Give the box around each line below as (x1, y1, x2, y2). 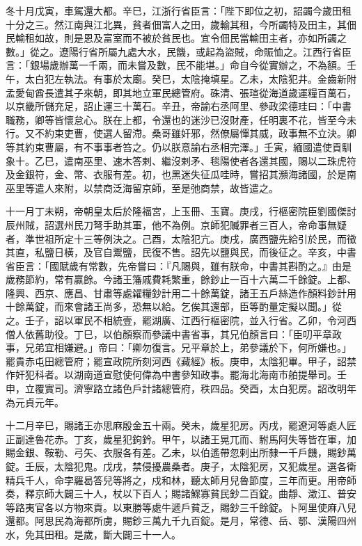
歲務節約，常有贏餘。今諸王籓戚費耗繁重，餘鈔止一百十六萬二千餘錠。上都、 (6, 272, 356, 287)
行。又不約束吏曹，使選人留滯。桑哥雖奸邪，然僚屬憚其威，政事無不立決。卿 (6, 126, 356, 140)
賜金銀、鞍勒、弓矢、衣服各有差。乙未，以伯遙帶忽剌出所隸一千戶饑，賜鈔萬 (6, 445, 356, 460)
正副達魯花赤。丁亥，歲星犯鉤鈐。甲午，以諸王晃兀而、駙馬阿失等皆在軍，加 (6, 431, 356, 446)
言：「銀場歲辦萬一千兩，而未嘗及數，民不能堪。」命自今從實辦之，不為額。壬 (6, 58, 356, 72)
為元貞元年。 (6, 394, 64, 409)
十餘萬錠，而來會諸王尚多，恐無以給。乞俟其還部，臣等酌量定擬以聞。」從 (6, 299, 342, 314)
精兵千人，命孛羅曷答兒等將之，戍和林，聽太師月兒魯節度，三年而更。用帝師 (6, 472, 356, 487)
